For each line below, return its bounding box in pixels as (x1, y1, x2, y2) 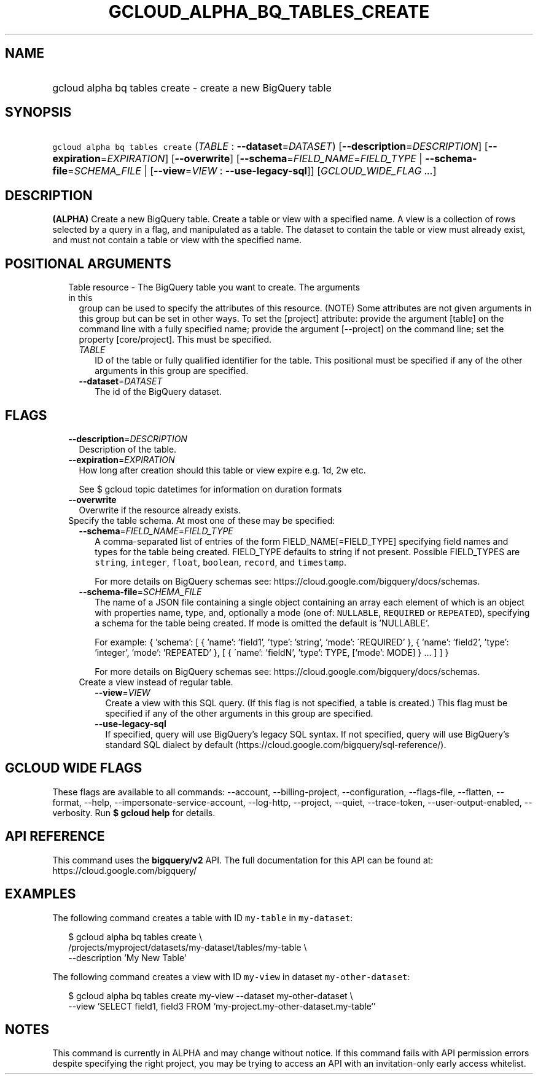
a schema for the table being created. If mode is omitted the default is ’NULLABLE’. (95, 617, 430, 628)
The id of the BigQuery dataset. (95, 386, 222, 397)
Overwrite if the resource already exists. (79, 504, 241, 515)
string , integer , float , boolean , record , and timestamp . (95, 556, 346, 567)
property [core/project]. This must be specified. (79, 334, 272, 345)
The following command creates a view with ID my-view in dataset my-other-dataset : (52, 971, 410, 982)
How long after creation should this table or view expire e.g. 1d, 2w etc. (79, 464, 366, 475)
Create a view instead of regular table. (79, 676, 233, 687)
